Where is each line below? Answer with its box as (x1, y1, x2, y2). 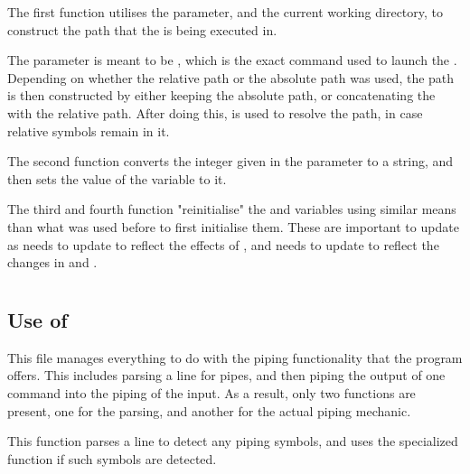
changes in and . (7, 253, 98, 272)
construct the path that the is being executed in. (7, 20, 277, 39)
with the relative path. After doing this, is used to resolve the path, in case (7, 103, 423, 122)
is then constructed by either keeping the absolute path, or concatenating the (7, 86, 436, 105)
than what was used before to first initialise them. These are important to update (7, 217, 459, 236)
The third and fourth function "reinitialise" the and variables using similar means (7, 200, 456, 218)
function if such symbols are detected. (7, 449, 217, 468)
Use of (7, 305, 68, 333)
